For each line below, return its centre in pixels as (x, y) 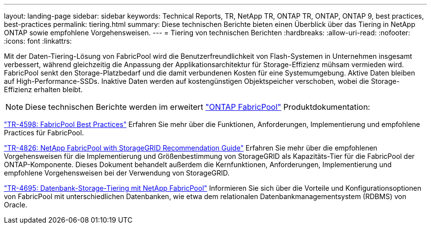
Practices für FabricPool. (44, 133)
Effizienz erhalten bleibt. (43, 89)
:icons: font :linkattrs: (38, 41)
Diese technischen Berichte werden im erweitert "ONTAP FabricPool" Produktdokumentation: (198, 107)
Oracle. (16, 205)
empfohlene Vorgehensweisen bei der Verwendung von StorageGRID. (117, 173)
